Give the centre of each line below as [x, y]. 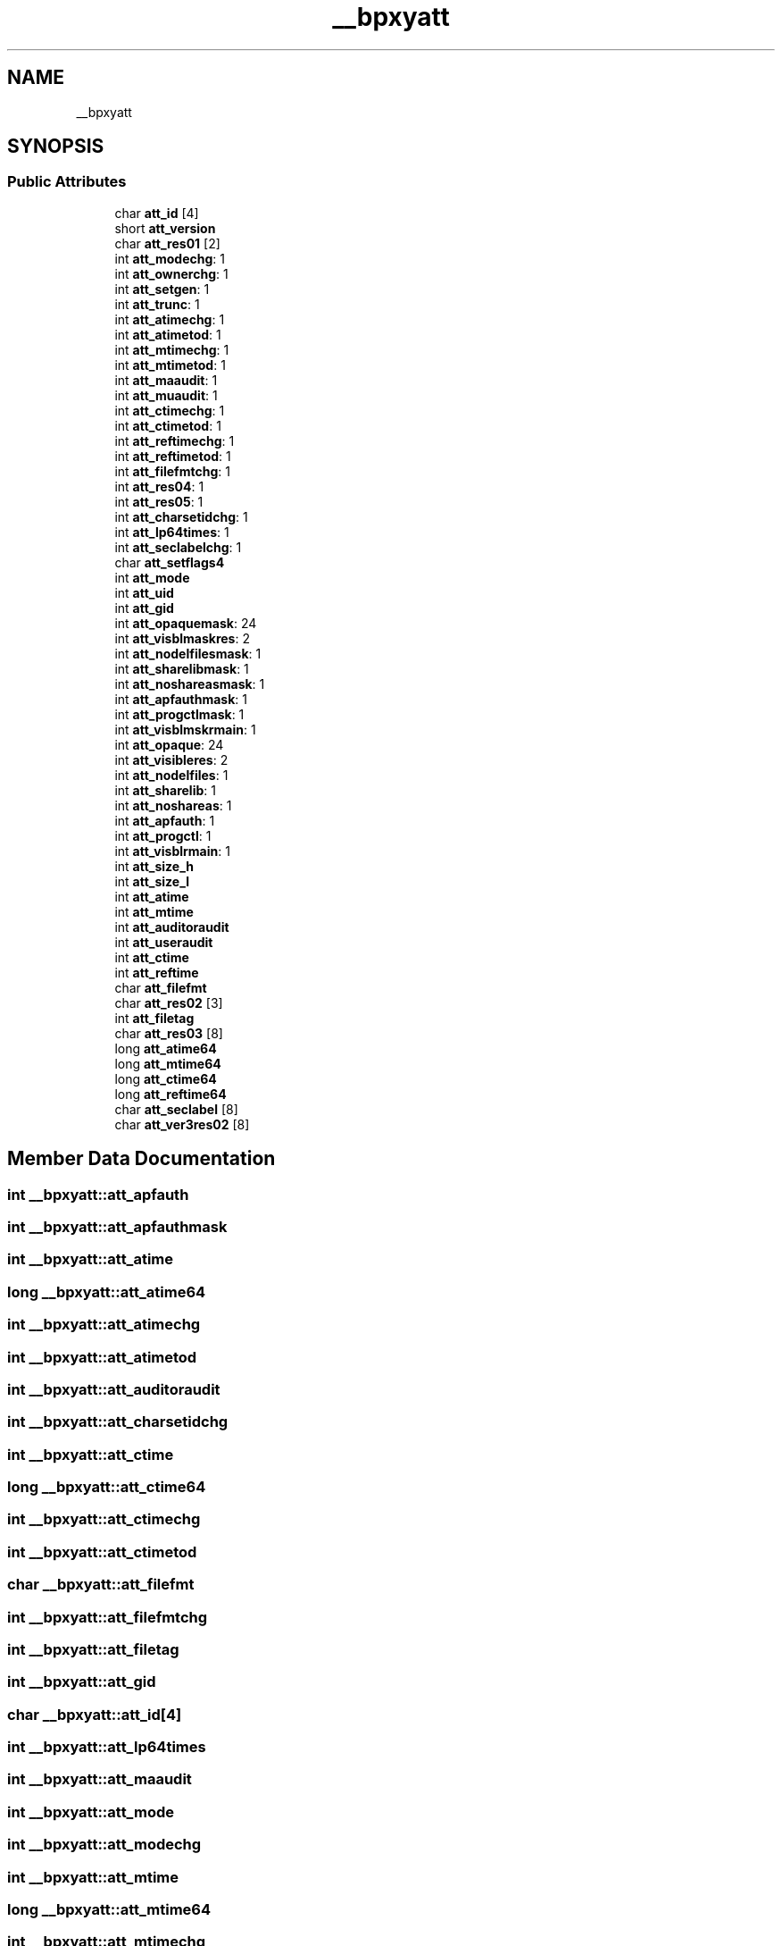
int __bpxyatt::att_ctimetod [102, 1552]
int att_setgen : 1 [162, 289]
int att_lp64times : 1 [172, 532]
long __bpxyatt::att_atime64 [107, 1292]
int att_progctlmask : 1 [179, 714]
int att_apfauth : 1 [165, 820]
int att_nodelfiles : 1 [171, 775]
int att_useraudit [164, 942]
